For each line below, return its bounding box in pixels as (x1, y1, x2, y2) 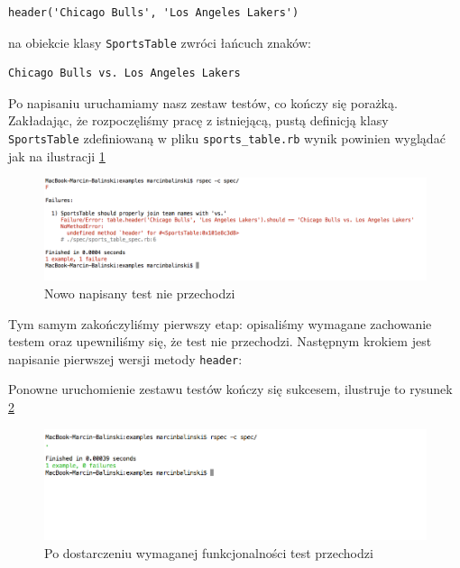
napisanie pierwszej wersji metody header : (8, 349, 243, 368)
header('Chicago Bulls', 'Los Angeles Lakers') (8, 6, 299, 19)
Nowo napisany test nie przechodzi (44, 283, 235, 302)
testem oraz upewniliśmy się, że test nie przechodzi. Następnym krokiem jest (8, 332, 432, 351)
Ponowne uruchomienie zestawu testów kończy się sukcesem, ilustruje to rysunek (8, 380, 453, 399)
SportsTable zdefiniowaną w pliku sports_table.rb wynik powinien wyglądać (8, 129, 446, 148)
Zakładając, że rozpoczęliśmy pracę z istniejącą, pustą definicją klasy (8, 111, 389, 130)
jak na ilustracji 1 (8, 146, 106, 165)
